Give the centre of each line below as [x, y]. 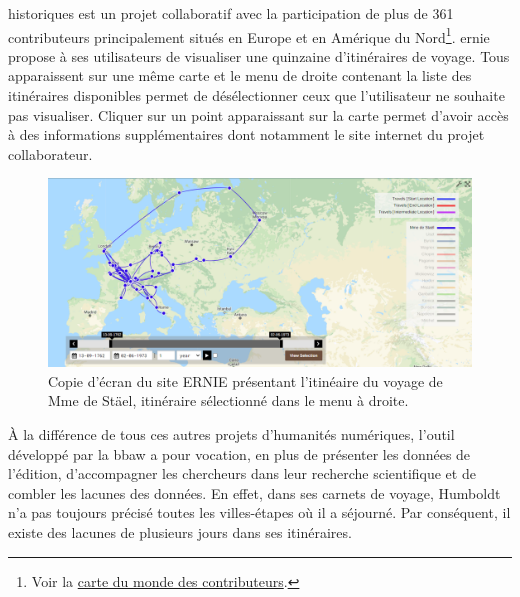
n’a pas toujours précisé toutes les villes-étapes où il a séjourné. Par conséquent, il [259, 512]
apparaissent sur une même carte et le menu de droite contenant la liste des [240, 75]
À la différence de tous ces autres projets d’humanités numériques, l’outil [231, 434]
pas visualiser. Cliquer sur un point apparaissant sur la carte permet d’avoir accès [258, 114]
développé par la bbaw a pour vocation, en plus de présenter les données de [239, 453]
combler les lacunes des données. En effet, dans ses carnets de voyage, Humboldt [254, 492]
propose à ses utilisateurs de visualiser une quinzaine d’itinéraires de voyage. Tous [259, 55]
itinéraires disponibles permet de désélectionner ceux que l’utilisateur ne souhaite [256, 95]
